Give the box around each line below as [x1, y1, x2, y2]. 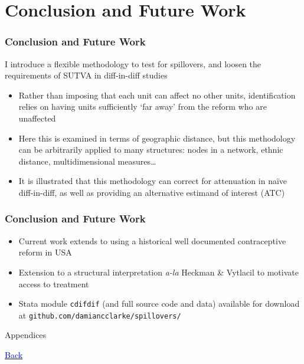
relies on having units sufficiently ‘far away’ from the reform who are [18, 100, 267, 113]
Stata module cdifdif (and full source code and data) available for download [18, 297, 300, 310]
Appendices [5, 329, 47, 341]
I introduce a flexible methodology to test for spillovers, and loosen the [5, 57, 261, 70]
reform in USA [18, 246, 72, 258]
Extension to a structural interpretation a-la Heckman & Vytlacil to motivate [18, 265, 299, 278]
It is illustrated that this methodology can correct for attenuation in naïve [18, 175, 287, 187]
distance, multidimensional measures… [18, 155, 156, 167]
